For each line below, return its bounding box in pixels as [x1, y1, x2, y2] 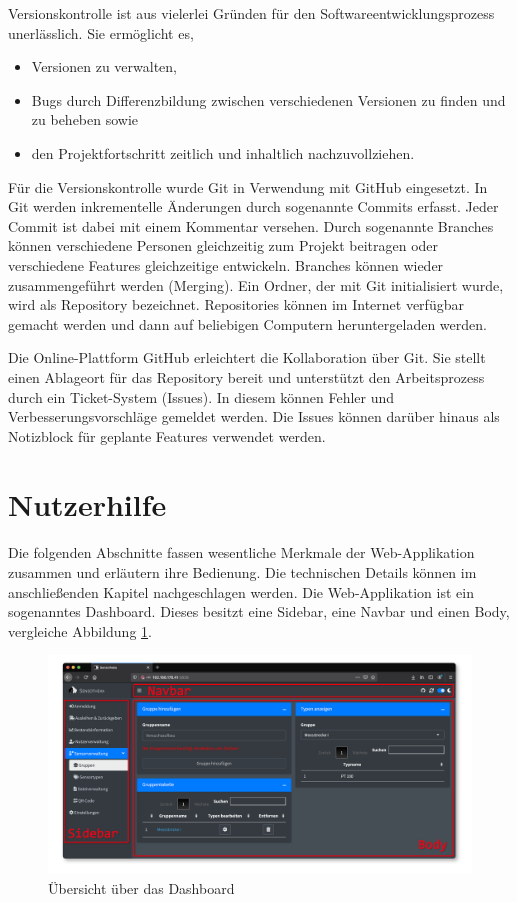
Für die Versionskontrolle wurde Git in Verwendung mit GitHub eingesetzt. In [8, 176, 488, 197]
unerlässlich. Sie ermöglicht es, [8, 22, 194, 43]
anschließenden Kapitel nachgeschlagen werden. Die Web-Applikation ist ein [8, 581, 474, 602]
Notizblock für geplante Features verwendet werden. [8, 425, 326, 446]
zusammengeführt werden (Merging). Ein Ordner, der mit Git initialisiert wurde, [8, 274, 504, 295]
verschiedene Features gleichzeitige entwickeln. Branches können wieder [8, 254, 444, 275]
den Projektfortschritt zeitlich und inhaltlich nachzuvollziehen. [31, 142, 415, 163]
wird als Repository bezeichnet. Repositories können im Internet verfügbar [8, 294, 464, 315]
